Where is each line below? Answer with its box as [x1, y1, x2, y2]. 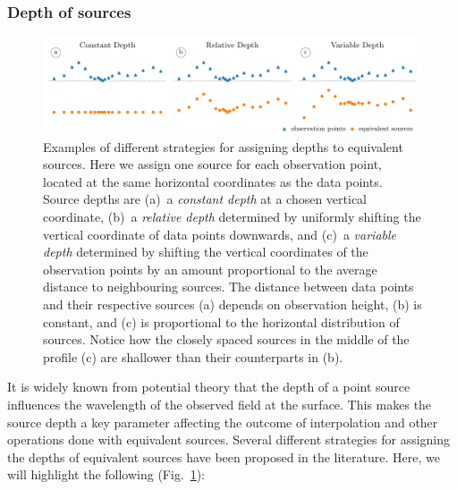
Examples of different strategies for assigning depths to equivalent [43, 137, 403, 156]
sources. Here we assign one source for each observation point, [43, 155, 382, 173]
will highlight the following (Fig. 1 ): [7, 465, 206, 484]
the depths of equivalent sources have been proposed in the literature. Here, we [7, 447, 440, 466]
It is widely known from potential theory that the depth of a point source [7, 377, 410, 396]
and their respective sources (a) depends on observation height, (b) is [43, 294, 422, 313]
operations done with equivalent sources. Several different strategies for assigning [7, 430, 451, 449]
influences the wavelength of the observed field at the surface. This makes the [7, 394, 432, 413]
